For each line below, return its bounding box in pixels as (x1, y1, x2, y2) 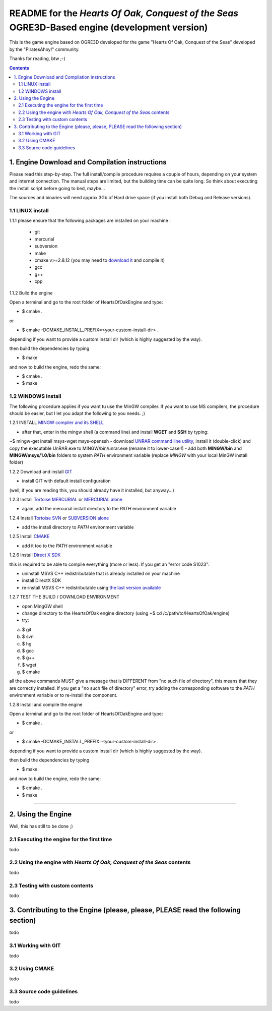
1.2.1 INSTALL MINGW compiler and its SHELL (9, 420, 104, 426)
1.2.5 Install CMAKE (9, 533, 50, 540)
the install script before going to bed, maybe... (9, 185, 105, 191)
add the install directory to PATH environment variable (22, 524, 134, 530)
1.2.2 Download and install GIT (9, 468, 73, 474)
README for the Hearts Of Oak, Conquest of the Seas (9, 8, 239, 19)
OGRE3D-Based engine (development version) (9, 22, 208, 33)
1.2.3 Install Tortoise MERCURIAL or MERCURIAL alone (9, 496, 123, 502)
